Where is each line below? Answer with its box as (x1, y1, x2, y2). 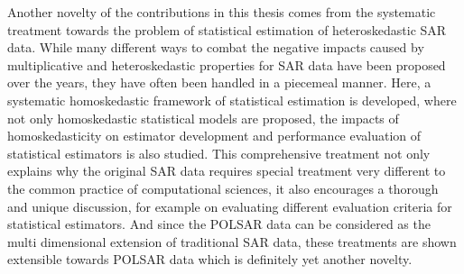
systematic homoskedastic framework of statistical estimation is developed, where (7, 90, 457, 109)
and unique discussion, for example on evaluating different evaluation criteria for (7, 196, 452, 215)
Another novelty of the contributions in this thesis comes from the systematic (7, 3, 436, 21)
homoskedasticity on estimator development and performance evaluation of (7, 126, 422, 145)
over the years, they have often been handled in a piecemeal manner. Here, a (7, 73, 432, 92)
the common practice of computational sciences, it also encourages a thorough (7, 178, 439, 197)
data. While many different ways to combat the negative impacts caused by (7, 38, 424, 57)
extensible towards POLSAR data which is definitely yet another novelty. (7, 250, 413, 269)
